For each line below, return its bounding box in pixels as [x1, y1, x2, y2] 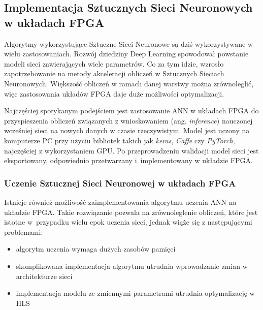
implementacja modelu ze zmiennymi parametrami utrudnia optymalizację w [16, 288, 255, 298]
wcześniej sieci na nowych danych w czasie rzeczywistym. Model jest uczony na [4, 125, 250, 136]
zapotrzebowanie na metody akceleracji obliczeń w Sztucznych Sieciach [4, 68, 224, 79]
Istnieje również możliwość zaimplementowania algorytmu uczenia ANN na [4, 196, 237, 207]
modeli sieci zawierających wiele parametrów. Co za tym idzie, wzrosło [4, 58, 224, 69]
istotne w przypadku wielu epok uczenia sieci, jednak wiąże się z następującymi [4, 216, 252, 227]
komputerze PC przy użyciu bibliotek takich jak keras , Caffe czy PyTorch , [4, 135, 235, 145]
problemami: [4, 226, 43, 237]
